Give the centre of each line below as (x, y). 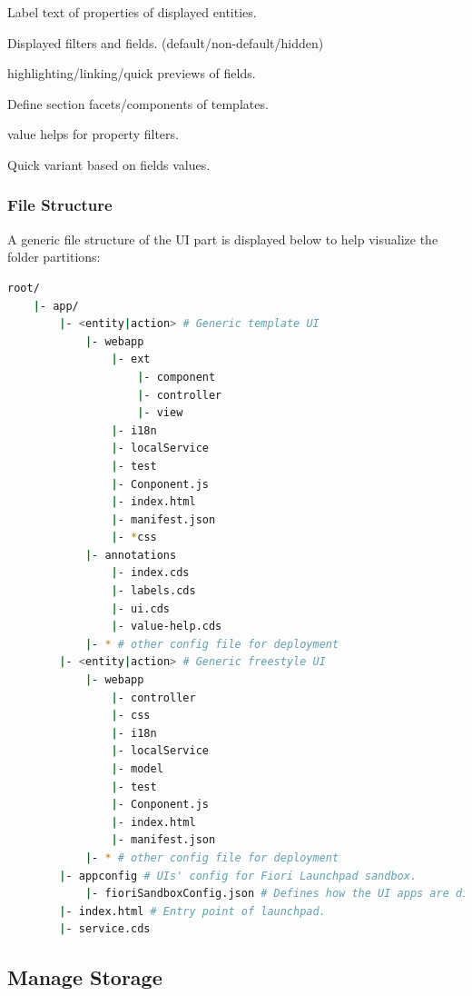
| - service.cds (105, 929)
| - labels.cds (153, 591)
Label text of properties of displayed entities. (132, 12)
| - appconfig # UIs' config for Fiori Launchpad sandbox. (238, 876)
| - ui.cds (141, 608)
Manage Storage (85, 977)
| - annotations (131, 555)
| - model (137, 769)
